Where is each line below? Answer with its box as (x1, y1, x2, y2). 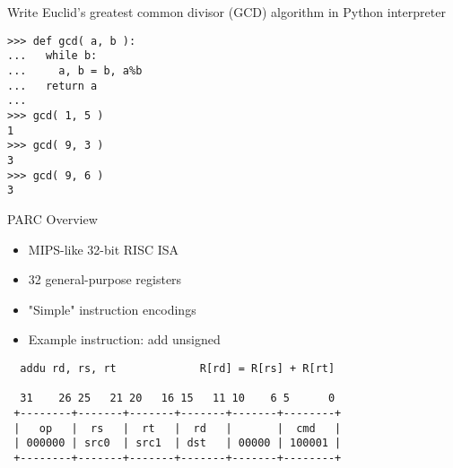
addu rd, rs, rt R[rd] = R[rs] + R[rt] (20, 361, 335, 375)
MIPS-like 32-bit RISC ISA (28, 239, 179, 258)
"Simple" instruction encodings (28, 299, 196, 318)
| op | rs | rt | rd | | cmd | (13, 421, 342, 435)
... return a (7, 79, 98, 92)
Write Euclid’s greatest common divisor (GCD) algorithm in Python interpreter (7, 3, 446, 22)
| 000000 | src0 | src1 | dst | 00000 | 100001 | (13, 437, 342, 450)
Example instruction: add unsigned (28, 330, 221, 349)
